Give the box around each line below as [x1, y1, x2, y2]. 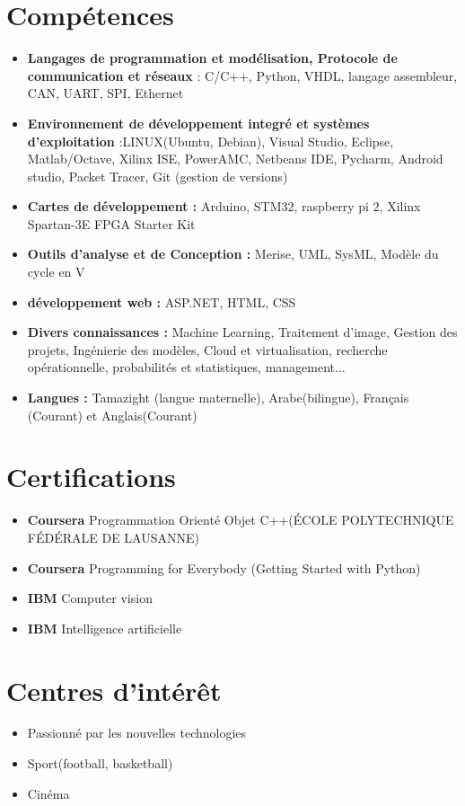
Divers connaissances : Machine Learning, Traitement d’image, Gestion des [27, 323, 458, 341]
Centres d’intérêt [6, 671, 222, 708]
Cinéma [27, 784, 70, 802]
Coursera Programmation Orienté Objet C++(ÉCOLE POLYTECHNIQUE [27, 510, 454, 529]
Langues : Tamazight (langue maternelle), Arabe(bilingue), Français [27, 388, 409, 407]
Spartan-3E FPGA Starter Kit [27, 214, 196, 233]
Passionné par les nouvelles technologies [27, 723, 247, 742]
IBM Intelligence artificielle [27, 618, 182, 637]
